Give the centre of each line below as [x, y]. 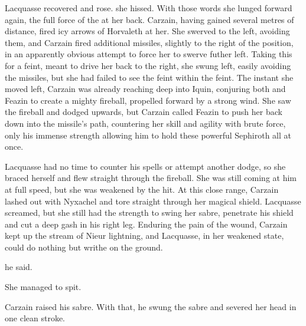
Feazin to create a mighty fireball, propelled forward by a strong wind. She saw [148, 100]
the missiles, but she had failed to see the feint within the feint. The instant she [149, 77]
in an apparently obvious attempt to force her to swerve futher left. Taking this [149, 54]
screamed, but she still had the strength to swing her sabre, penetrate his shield [149, 213]
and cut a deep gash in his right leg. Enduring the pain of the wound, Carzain [146, 224]
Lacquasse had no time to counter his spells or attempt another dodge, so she [145, 166]
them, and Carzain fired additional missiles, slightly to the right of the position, [149, 42]
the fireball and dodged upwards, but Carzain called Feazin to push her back [144, 112]
